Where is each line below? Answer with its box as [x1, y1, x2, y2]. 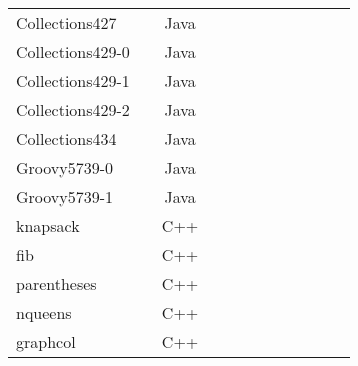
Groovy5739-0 [16, 156, 114, 179]
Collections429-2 [16, 98, 130, 121]
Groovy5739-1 [16, 185, 114, 208]
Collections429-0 [16, 40, 130, 63]
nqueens [16, 301, 72, 324]
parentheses [16, 272, 97, 295]
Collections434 [16, 127, 117, 150]
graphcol [16, 330, 76, 353]
